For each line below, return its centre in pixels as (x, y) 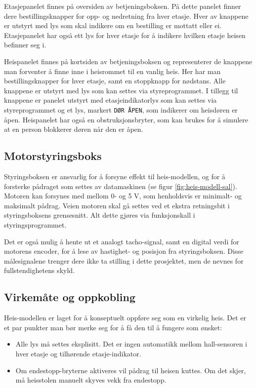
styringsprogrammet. (35, 224)
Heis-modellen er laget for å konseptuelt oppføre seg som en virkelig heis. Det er (125, 318)
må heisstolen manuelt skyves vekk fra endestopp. (91, 380)
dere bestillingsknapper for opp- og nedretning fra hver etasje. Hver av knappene (126, 16)
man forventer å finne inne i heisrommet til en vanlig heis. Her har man (112, 71)
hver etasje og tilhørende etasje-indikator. (78, 353)
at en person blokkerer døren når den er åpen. (74, 129)
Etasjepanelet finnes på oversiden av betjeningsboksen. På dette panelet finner (123, 6)
